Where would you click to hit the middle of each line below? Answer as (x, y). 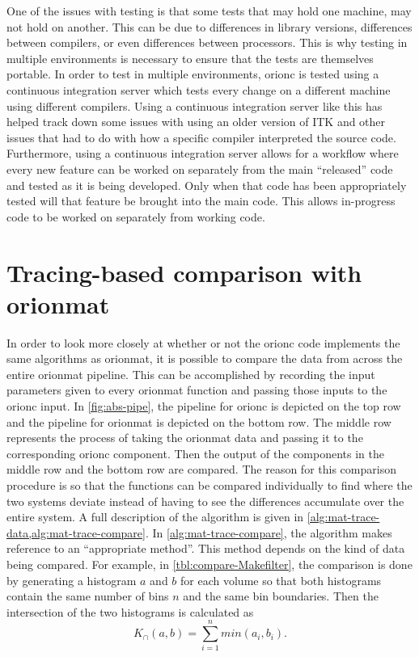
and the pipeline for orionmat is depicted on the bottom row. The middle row (199, 421)
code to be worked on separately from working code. (136, 216)
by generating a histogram (72, 580)
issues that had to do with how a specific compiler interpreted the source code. (201, 137)
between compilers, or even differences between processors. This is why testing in (207, 42)
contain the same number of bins (88, 596)
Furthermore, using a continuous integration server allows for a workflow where (203, 153)
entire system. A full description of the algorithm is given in (155, 517)
